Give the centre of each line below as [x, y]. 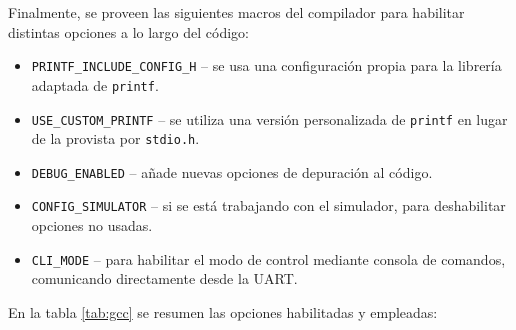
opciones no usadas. [92, 225]
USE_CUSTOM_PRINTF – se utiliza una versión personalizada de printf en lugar [269, 118]
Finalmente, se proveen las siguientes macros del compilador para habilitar [236, 12]
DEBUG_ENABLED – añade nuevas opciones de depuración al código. [232, 171]
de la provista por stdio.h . [115, 138]
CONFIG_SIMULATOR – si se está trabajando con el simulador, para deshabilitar [268, 205]
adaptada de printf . [95, 84]
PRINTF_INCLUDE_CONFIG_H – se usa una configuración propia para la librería [266, 65]
